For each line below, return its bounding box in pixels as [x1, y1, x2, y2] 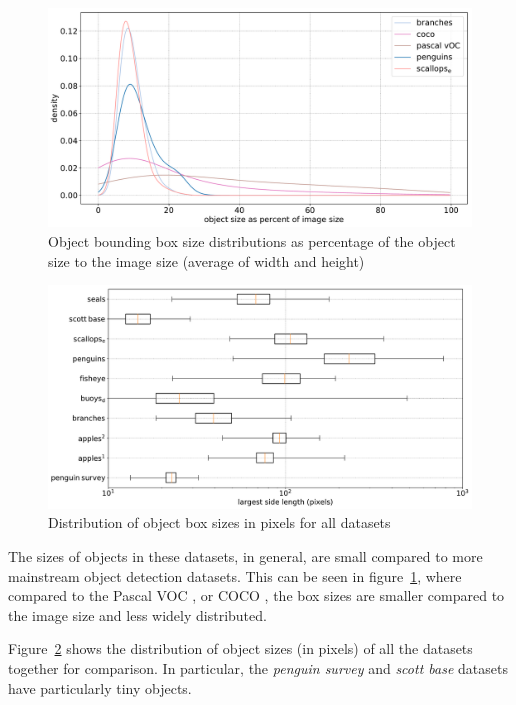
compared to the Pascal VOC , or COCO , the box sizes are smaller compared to [8, 585, 505, 606]
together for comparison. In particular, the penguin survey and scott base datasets [8, 657, 508, 678]
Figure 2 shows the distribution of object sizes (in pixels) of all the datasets [8, 638, 473, 659]
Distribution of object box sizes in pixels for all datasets [48, 512, 391, 533]
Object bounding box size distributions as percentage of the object [48, 231, 456, 252]
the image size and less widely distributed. [8, 604, 267, 625]
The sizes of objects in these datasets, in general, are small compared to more [8, 546, 483, 567]
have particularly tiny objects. [8, 677, 192, 698]
